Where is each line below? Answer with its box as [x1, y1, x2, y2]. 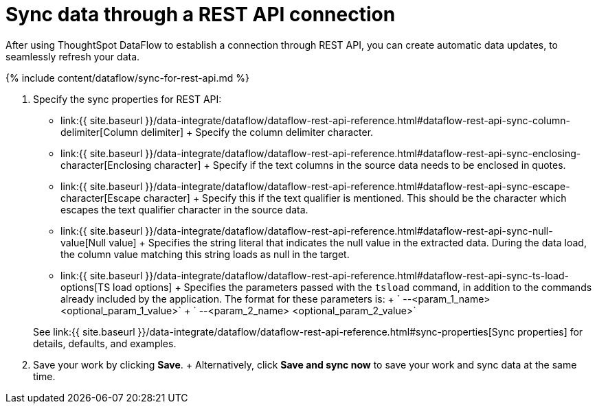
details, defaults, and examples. [33, 337, 177, 349]
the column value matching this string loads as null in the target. [60, 248, 350, 260]
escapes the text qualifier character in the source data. [60, 203, 308, 215]
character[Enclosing [60, 159, 152, 171]
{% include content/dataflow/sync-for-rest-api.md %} [5, 71, 249, 84]
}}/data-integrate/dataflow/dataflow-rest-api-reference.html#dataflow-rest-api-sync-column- [145, 114, 570, 126]
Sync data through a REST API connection [5, 3, 396, 26]
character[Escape [60, 191, 141, 204]
